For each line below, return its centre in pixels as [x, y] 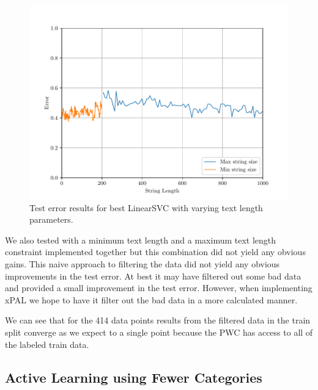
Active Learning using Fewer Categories [134, 377]
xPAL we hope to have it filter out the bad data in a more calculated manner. [151, 299]
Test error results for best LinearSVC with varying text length [146, 207]
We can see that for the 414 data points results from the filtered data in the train [158, 320]
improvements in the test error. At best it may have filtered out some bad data [153, 276]
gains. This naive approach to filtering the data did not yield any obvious [142, 263]
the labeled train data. [47, 344]
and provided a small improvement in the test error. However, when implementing [159, 288]
